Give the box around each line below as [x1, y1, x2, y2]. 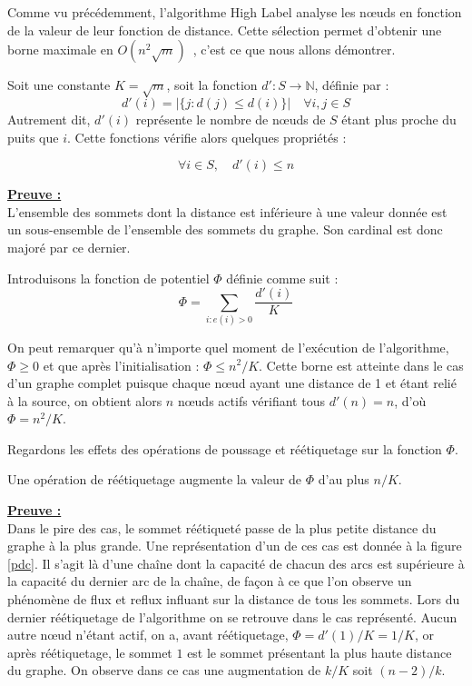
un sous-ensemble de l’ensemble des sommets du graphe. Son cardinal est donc [7, 220, 443, 239]
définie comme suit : [226, 268, 339, 287]
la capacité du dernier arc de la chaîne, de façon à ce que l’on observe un [7, 572, 412, 591]
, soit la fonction [166, 75, 258, 94]
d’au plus [318, 470, 369, 489]
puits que [7, 127, 59, 146]
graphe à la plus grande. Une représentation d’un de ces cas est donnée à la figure [7, 536, 462, 555]
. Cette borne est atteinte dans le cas [259, 355, 464, 374]
